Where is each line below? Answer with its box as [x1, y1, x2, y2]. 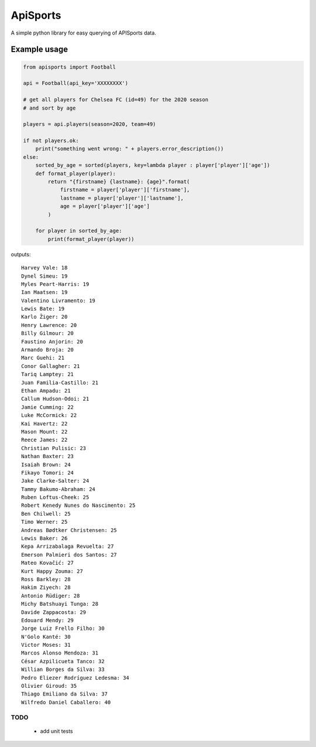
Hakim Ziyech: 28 [21, 584, 71, 591]
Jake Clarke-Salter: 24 [21, 477, 90, 485]
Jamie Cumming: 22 [21, 404, 74, 410]
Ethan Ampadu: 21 [21, 387, 71, 394]
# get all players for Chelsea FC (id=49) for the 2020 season [23, 97, 209, 103]
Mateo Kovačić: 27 [21, 560, 74, 567]
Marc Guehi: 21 [21, 354, 65, 361]
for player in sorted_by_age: [35, 227, 122, 234]
